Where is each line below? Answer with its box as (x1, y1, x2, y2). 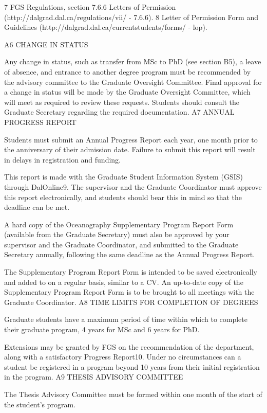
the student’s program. (4, 399, 76, 409)
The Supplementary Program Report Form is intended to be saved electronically (4, 266, 257, 277)
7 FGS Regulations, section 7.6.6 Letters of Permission (4, 2, 176, 12)
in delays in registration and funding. (4, 154, 121, 165)
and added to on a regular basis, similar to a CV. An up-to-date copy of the (4, 276, 243, 287)
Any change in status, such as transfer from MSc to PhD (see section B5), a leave (4, 56, 261, 67)
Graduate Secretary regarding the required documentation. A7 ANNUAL (4, 106, 235, 117)
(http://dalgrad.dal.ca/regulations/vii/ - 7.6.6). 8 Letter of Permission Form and (4, 11, 258, 22)
